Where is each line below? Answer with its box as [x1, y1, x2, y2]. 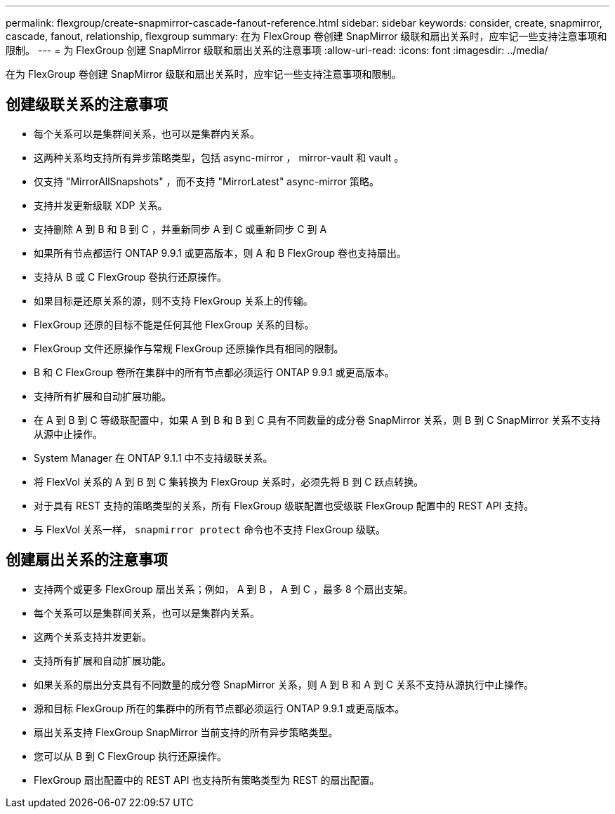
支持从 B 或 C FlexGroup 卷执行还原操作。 [34, 270, 227, 283]
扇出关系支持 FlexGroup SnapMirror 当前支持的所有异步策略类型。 [34, 726, 338, 738]
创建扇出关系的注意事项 [6, 551, 168, 569]
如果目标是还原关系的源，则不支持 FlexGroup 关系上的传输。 [34, 294, 313, 307]
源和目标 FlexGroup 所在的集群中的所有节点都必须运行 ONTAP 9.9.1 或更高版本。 [34, 702, 405, 714]
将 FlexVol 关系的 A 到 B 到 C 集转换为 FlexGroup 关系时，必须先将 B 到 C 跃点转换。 [34, 475, 424, 488]
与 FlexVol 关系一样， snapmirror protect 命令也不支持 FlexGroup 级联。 [34, 523, 386, 535]
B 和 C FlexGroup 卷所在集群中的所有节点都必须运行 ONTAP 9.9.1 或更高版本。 [34, 366, 395, 378]
